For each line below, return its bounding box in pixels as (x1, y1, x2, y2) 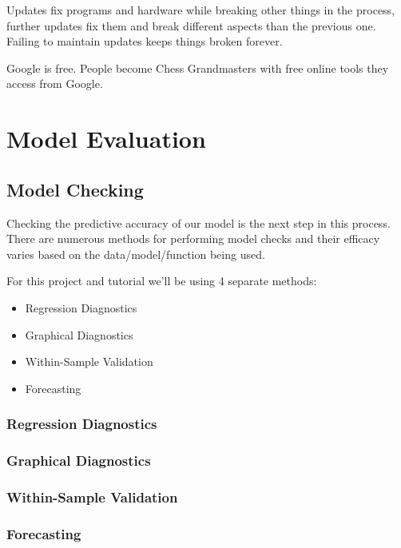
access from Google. (6, 75, 103, 92)
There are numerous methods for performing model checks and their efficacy (6, 230, 380, 247)
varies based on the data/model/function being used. (6, 245, 265, 262)
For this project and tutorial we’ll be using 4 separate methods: (6, 272, 317, 289)
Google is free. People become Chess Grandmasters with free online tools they (6, 59, 389, 76)
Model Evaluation (6, 122, 206, 155)
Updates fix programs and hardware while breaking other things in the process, (6, 2, 395, 18)
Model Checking (6, 177, 144, 201)
